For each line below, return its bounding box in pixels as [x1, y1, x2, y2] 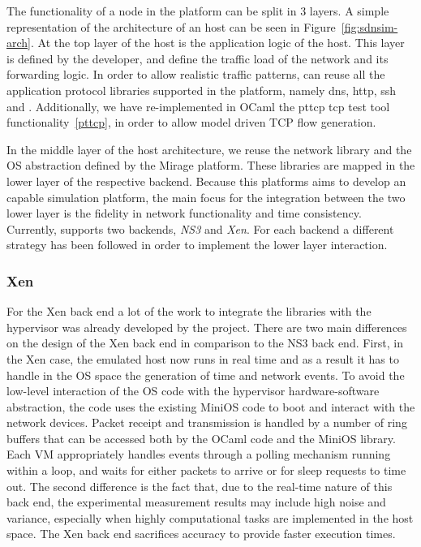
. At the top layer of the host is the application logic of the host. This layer [31, 34, 405, 51]
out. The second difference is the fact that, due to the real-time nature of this [6, 477, 393, 494]
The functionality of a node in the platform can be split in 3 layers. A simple [6, 2, 389, 19]
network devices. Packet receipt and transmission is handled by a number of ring [6, 414, 407, 431]
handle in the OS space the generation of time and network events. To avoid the [6, 366, 405, 383]
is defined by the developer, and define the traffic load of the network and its [6, 50, 389, 67]
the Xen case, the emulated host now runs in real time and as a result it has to [6, 350, 399, 367]
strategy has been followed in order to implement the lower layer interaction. [6, 236, 388, 253]
